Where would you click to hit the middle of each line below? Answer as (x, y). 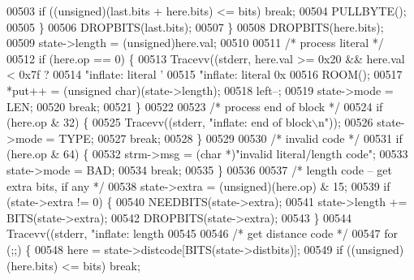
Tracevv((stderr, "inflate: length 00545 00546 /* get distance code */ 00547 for (202, 233)
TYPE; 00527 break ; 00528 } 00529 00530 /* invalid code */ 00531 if (231, 138)
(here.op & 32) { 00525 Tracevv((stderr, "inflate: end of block (160, 122)
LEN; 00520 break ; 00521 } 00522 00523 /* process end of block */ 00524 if (195, 106)
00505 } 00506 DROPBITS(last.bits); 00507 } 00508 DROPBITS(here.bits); (195, 26)
